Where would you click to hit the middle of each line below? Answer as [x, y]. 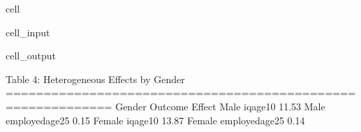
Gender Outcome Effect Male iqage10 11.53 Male [220, 106]
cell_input [28, 32]
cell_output [31, 56]
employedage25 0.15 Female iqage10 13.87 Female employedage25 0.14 [155, 120]
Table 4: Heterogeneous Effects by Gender [95, 79]
